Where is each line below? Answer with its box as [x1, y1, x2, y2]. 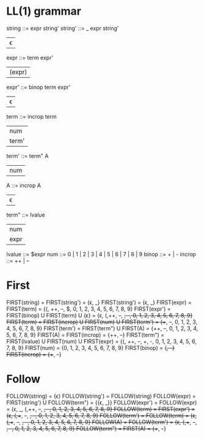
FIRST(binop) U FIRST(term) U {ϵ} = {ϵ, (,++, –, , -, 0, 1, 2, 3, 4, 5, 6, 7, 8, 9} [6, 311, 193, 319]
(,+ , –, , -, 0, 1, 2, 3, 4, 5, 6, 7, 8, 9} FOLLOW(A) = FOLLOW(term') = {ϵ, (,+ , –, [6, 418, 197, 426]
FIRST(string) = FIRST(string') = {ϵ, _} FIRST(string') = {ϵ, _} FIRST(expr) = [6, 299, 192, 306]
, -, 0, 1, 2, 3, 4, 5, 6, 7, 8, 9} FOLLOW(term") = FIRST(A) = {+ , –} [6, 425, 167, 432]
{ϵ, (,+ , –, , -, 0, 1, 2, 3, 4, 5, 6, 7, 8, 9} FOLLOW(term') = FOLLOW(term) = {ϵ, [6, 412, 197, 419]
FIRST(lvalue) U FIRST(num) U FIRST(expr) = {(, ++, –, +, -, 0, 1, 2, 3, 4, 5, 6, [6, 338, 197, 345]
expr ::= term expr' [6, 54, 54, 61]
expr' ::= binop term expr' [6, 83, 71, 91]
